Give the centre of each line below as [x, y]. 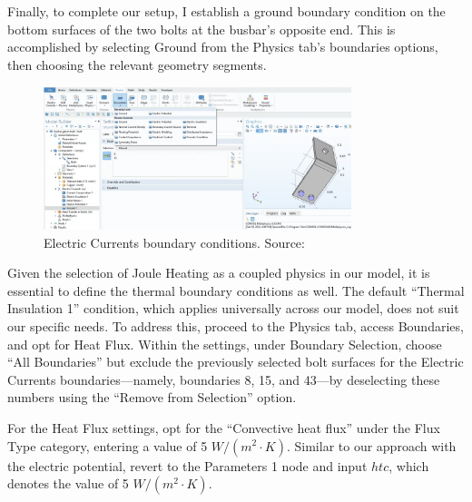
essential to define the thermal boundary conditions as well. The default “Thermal [236, 290]
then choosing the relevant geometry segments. [137, 64]
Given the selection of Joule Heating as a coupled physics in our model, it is [219, 273]
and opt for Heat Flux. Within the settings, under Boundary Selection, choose [225, 344]
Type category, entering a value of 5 [108, 445]
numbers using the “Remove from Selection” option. [152, 397]
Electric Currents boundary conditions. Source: [174, 242]
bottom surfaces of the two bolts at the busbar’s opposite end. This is [202, 29]
